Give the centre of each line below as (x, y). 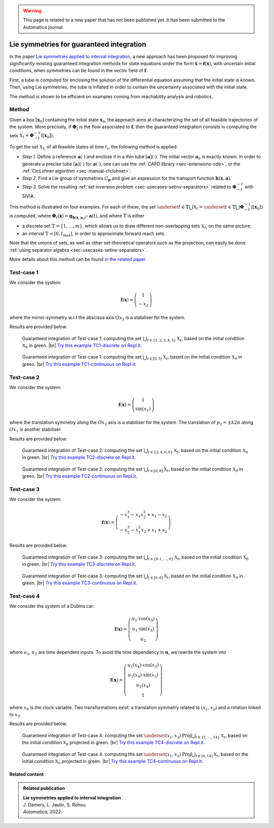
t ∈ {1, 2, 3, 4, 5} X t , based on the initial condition (196, 339)
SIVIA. (28, 196)
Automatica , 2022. (43, 812)
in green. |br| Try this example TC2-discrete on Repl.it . (79, 457)
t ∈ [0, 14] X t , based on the (222, 755)
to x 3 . (15, 715)
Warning (32, 11)
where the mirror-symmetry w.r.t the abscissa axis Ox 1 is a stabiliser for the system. (97, 318)
